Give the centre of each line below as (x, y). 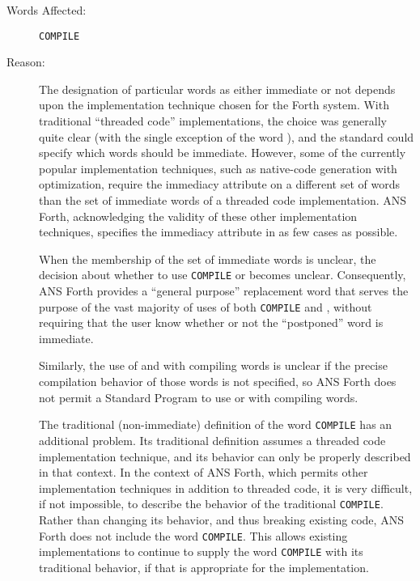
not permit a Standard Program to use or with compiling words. (199, 397)
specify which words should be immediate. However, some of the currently (223, 153)
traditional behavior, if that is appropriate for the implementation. (204, 567)
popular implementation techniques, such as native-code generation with (218, 168)
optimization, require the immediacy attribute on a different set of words (220, 184)
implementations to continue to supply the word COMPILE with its (201, 551)
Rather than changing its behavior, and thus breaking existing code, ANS (221, 519)
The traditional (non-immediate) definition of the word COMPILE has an (216, 424)
